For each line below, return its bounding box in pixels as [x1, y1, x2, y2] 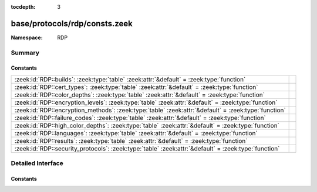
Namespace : [11, 34, 43, 41]
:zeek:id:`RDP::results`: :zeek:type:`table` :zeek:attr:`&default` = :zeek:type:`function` [14, 136, 248, 145]
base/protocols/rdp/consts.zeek [11, 18, 133, 29]
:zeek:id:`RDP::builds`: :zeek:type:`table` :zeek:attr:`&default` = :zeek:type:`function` [14, 75, 246, 83]
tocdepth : [11, 4, 36, 10]
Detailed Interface [11, 159, 64, 167]
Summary [11, 49, 40, 57]
